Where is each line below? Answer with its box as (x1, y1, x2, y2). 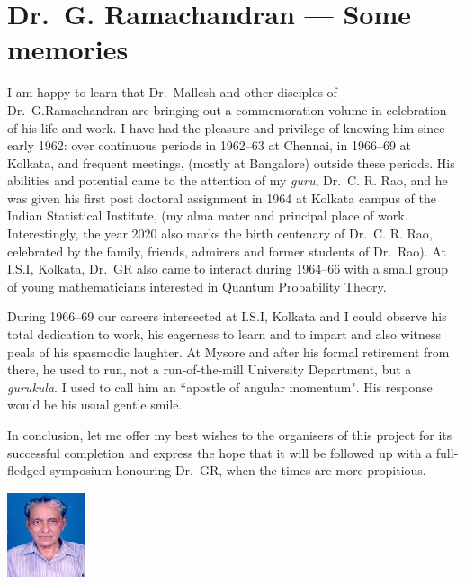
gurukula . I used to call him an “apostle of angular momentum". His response (7, 377, 433, 396)
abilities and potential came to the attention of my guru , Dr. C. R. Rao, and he (7, 171, 448, 190)
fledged (7, 461, 46, 480)
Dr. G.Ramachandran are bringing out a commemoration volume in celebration (7, 100, 447, 119)
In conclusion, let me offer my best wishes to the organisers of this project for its (7, 426, 452, 444)
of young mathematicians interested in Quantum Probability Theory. (7, 276, 387, 295)
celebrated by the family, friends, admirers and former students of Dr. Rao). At (7, 241, 446, 260)
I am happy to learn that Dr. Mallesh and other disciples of (7, 83, 337, 102)
